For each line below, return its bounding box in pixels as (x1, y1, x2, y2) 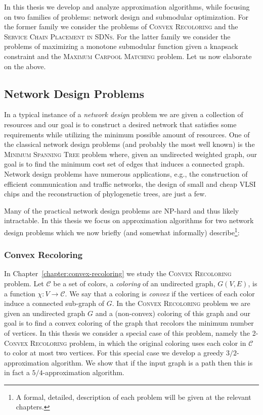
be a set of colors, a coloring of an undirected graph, (53, 278, 215, 288)
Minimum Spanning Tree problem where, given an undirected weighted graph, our (4, 148, 257, 159)
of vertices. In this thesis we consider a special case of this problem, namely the (4, 327, 250, 338)
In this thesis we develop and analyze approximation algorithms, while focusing (4, 2, 250, 12)
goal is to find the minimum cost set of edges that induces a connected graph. (4, 159, 245, 169)
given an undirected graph (4, 307, 85, 318)
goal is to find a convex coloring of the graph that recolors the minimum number (4, 318, 254, 328)
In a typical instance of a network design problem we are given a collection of (4, 109, 243, 120)
